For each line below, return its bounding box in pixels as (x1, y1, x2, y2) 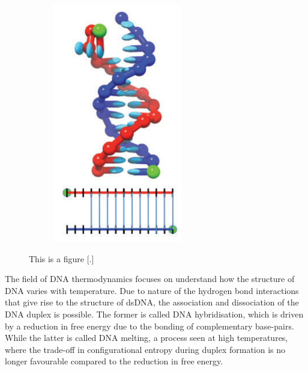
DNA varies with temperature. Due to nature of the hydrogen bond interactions (5, 284, 299, 296)
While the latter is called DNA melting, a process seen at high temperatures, (5, 331, 288, 344)
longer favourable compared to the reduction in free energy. (5, 355, 223, 367)
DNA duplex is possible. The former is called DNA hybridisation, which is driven (5, 307, 304, 320)
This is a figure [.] (29, 252, 94, 265)
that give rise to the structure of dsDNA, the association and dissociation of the (5, 296, 299, 308)
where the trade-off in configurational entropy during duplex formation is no (5, 343, 286, 355)
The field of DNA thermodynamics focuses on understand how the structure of (5, 272, 295, 285)
